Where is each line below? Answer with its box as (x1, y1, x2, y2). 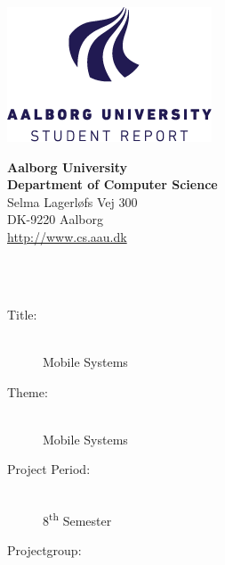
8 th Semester (43, 508, 112, 529)
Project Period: (7, 460, 91, 478)
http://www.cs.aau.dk (7, 227, 127, 245)
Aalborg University (7, 157, 127, 176)
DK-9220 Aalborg (7, 210, 103, 228)
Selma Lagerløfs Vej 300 (7, 192, 138, 211)
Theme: (7, 382, 48, 401)
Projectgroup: (7, 540, 82, 559)
